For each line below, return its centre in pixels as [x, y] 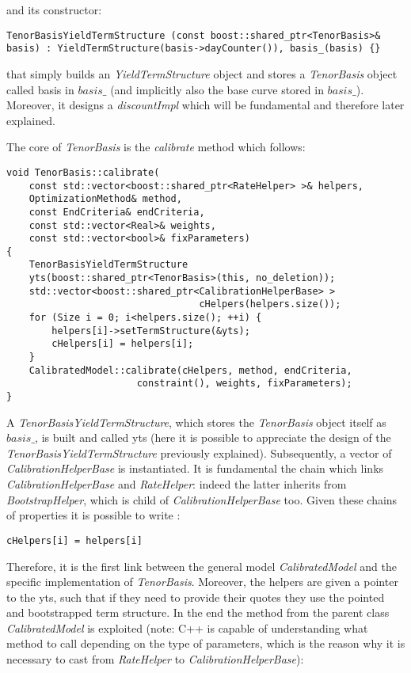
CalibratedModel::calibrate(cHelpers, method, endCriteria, [190, 370]
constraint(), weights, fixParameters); [244, 384]
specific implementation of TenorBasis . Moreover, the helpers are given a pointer [202, 582]
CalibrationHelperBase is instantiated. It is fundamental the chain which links [195, 468]
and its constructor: [54, 10]
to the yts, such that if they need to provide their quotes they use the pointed [196, 597]
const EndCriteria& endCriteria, [117, 212]
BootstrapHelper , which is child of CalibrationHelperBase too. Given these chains [202, 499]
